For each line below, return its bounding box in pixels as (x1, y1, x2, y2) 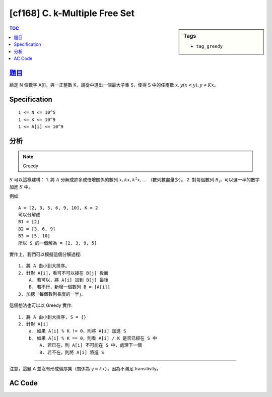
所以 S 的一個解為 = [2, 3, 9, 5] (18, 240, 97, 246)
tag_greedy (196, 43, 223, 49)
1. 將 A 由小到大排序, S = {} (18, 314, 87, 320)
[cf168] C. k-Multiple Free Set (9, 8, 135, 19)
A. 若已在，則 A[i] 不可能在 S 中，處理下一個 (39, 343, 142, 348)
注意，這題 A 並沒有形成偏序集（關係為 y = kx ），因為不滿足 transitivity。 (9, 365, 161, 371)
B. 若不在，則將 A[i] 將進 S (39, 349, 104, 355)
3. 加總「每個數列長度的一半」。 (18, 291, 86, 297)
